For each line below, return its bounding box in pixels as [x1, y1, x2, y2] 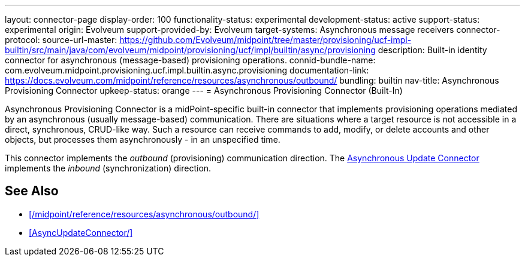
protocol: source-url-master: [5, 35, 117, 45]
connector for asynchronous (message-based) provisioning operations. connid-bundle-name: [5, 55, 376, 65]
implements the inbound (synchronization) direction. [5, 163, 212, 173]
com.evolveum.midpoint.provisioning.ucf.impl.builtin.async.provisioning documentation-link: [5, 65, 369, 75]
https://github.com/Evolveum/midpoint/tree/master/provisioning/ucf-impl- [119, 35, 412, 45]
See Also [5, 183, 59, 199]
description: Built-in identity [378, 45, 487, 55]
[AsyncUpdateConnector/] [29, 227, 133, 238]
